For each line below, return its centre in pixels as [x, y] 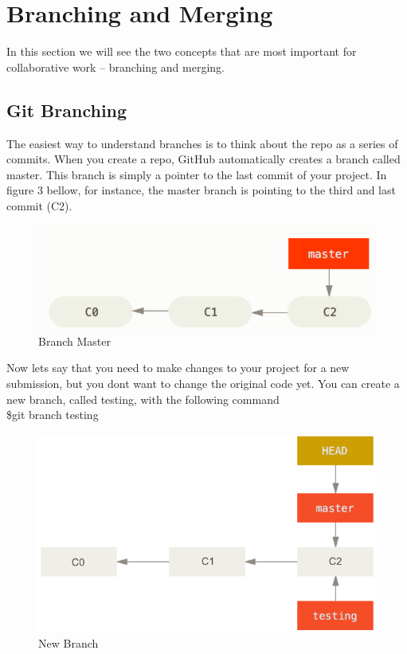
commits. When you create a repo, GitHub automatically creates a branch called [203, 159]
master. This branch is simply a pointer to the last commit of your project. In [197, 174]
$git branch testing [53, 415]
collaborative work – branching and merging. [115, 67]
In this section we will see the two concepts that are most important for [182, 51]
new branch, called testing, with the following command [143, 399]
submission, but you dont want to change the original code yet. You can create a [203, 383]
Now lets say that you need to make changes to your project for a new [178, 368]
